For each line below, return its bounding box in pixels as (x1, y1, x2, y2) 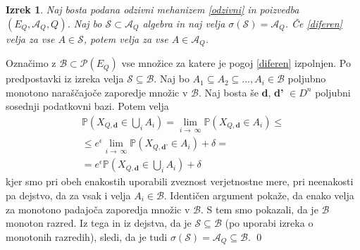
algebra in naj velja (142, 15, 225, 30)
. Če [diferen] (285, 15, 342, 30)
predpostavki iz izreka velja (6, 71, 124, 86)
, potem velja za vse (83, 31, 168, 46)
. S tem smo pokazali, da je (200, 201, 318, 216)
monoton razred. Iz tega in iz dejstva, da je (6, 215, 192, 230)
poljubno (287, 71, 326, 86)
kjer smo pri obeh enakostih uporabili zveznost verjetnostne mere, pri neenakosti (6, 174, 354, 189)
